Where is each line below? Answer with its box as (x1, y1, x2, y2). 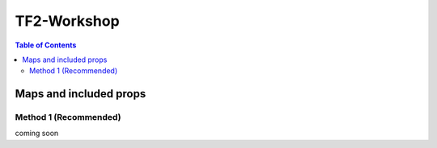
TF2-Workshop (15, 12, 121, 30)
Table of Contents (15, 40, 77, 50)
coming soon (15, 129, 59, 138)
